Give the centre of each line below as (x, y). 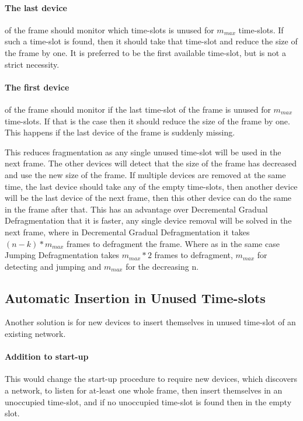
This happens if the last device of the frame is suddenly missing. (120, 132)
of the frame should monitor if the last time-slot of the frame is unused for (138, 109)
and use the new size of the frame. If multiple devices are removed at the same (145, 174)
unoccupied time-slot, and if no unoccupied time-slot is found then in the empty (148, 401)
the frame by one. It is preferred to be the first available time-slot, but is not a (145, 52)
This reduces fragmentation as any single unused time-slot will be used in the (143, 152)
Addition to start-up (47, 356)
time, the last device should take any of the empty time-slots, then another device (151, 186)
